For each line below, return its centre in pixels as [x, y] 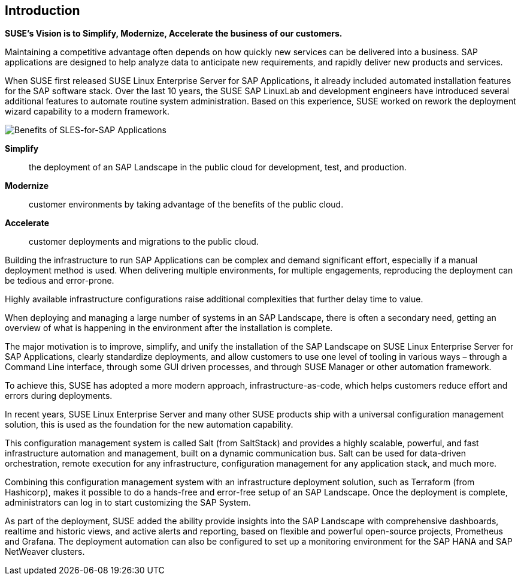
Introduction [43, 10]
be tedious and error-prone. [60, 281]
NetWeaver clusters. [45, 552]
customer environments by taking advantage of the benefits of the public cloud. [186, 205]
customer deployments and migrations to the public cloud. [144, 242]
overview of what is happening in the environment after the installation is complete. [169, 328]
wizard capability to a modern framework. [87, 112]
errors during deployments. [59, 396]
